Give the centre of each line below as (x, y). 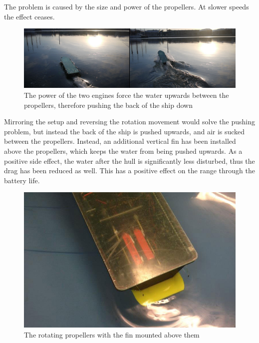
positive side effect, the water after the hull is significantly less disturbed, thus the (129, 161)
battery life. (22, 180)
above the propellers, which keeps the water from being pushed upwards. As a (123, 151)
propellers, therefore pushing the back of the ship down (108, 105)
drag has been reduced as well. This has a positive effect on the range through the (129, 171)
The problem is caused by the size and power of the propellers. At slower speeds (127, 6)
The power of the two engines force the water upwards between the (127, 95)
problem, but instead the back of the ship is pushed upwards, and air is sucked (125, 131)
